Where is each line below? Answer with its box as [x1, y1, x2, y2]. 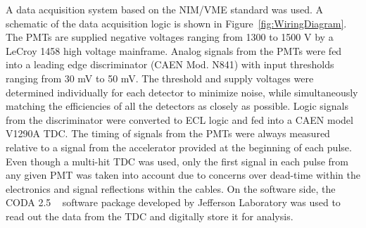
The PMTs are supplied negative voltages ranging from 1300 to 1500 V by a [6, 30, 334, 44]
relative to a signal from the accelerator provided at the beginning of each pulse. [6, 139, 352, 154]
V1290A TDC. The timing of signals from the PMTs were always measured [6, 126, 330, 141]
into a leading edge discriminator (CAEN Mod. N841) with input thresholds [6, 57, 334, 72]
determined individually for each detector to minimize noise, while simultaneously [6, 84, 358, 99]
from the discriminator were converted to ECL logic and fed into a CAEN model [6, 112, 353, 127]
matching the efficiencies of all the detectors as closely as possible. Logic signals [6, 99, 348, 113]
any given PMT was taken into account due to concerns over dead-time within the [6, 167, 360, 182]
